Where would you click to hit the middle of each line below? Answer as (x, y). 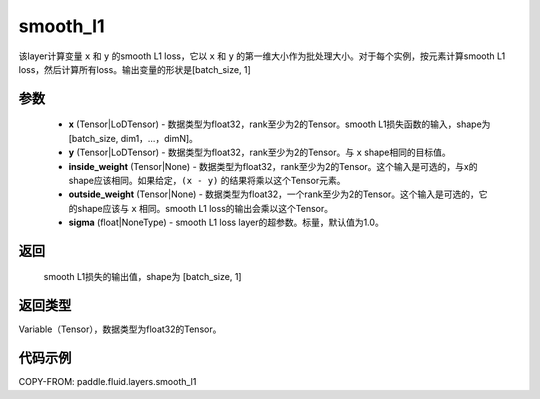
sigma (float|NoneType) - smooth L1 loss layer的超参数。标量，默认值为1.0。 (226, 222)
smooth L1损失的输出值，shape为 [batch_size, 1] (142, 277)
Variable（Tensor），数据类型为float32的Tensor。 (120, 329)
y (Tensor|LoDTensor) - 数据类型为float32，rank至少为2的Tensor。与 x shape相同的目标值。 (260, 152)
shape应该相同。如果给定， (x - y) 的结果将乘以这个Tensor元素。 (207, 180)
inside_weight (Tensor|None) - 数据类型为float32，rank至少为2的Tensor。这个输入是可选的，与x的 (273, 166)
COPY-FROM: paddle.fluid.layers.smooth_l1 (107, 382)
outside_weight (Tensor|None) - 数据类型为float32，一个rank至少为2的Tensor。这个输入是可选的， (274, 194)
